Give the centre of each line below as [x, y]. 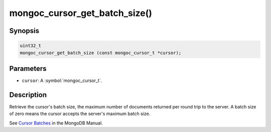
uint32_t [31, 46]
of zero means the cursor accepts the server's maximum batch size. [80, 114]
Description [28, 95]
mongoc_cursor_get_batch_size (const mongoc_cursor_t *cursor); [101, 53]
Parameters [28, 68]
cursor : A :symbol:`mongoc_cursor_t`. [62, 80]
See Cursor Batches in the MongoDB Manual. [56, 123]
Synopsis [24, 31]
